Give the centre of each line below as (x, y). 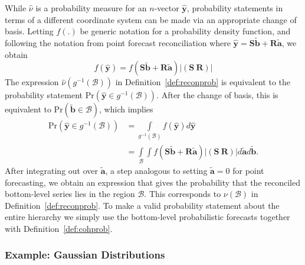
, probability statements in (235, 8)
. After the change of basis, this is (217, 95)
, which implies (126, 109)
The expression (32, 82)
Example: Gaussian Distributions (85, 255)
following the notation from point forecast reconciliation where (118, 43)
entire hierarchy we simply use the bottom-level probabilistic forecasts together (147, 217)
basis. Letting (29, 31)
